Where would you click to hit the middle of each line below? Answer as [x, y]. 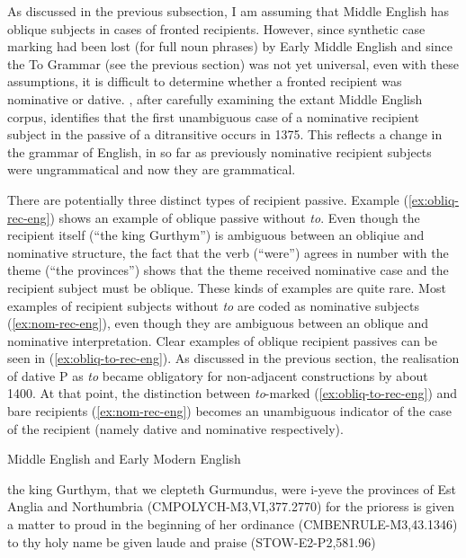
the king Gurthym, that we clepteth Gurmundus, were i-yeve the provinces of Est [232, 488]
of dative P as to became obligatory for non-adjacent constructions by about [218, 375]
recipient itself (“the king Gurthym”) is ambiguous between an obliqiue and [216, 235]
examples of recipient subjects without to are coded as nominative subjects [214, 305]
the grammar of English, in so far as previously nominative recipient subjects [220, 151]
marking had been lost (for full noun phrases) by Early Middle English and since [230, 46]
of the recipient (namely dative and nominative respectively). [175, 428]
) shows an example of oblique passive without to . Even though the [235, 217]
